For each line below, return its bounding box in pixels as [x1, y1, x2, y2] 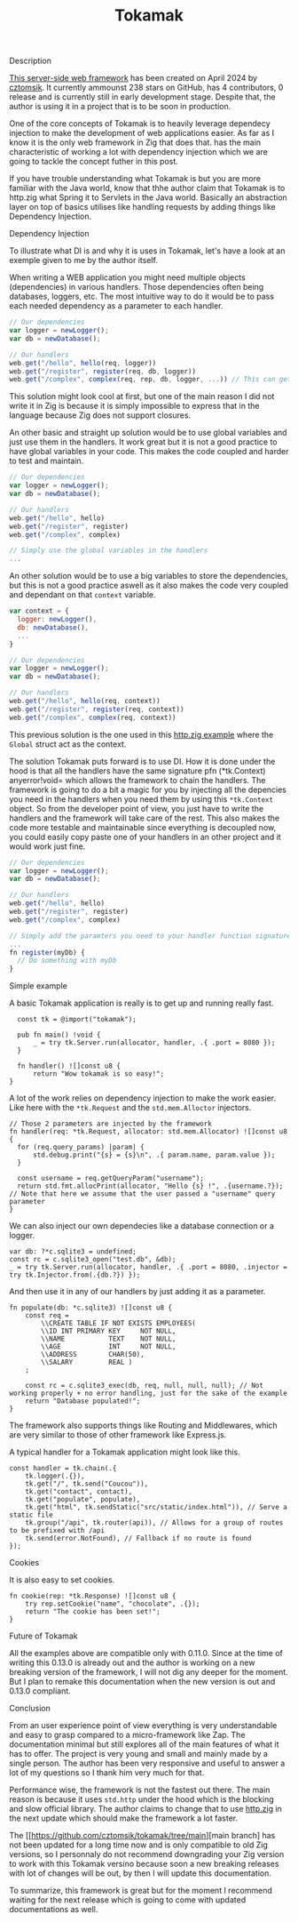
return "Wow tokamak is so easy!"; [32, 1069, 165, 1078]
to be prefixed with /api [9, 1526, 105, 1535]
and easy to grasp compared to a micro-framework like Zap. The [9, 1730, 246, 1741]
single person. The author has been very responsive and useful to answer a [9, 1758, 286, 1769]
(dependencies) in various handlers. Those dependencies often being [9, 282, 264, 292]
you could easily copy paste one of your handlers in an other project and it [9, 831, 281, 842]
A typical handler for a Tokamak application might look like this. [9, 1446, 241, 1458]
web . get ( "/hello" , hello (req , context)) [9, 697, 161, 706]
